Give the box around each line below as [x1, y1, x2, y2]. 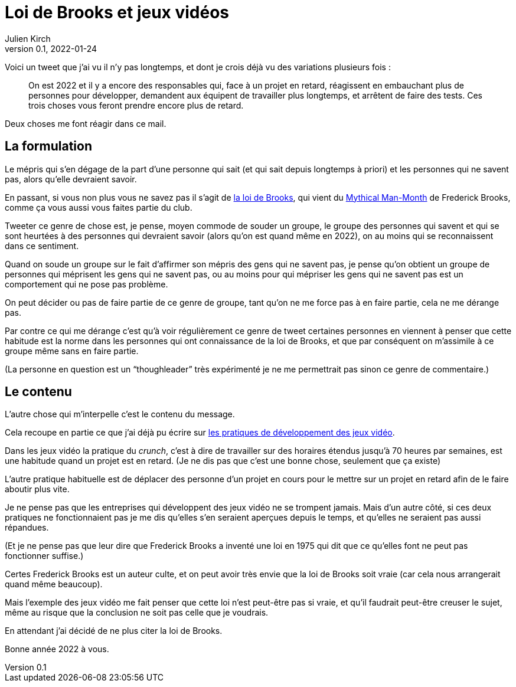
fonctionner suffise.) [5, 551, 84, 561]
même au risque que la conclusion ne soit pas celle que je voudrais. [5, 607, 269, 618]
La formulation [5, 139, 92, 154]
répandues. [5, 522, 49, 533]
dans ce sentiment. [5, 240, 79, 251]
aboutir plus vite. [5, 484, 70, 495]
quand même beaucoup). [5, 579, 103, 590]
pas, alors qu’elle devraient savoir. [5, 174, 137, 184]
